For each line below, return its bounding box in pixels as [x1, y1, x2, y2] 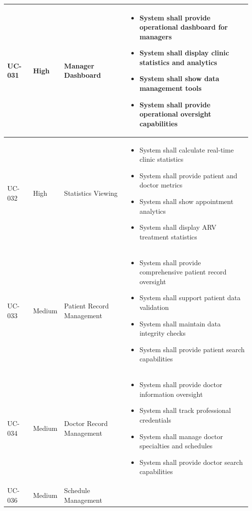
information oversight [139, 389, 203, 399]
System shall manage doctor [139, 431, 223, 441]
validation [139, 302, 169, 312]
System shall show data [139, 73, 220, 84]
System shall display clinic [139, 48, 229, 58]
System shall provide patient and [139, 170, 237, 180]
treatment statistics [139, 231, 197, 241]
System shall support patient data [139, 292, 241, 303]
